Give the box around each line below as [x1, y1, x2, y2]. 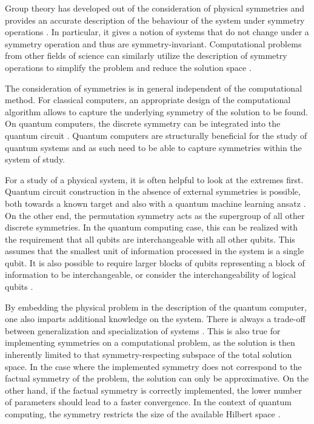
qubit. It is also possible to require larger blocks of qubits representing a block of [5, 256, 305, 269]
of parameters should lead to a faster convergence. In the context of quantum [5, 395, 292, 408]
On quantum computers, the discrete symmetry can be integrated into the [5, 117, 281, 130]
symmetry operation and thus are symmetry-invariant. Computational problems [5, 37, 302, 50]
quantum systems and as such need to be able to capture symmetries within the [5, 141, 302, 153]
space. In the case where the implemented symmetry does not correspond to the [5, 360, 302, 372]
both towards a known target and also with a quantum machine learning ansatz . [5, 197, 306, 209]
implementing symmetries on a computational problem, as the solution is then [5, 336, 295, 349]
